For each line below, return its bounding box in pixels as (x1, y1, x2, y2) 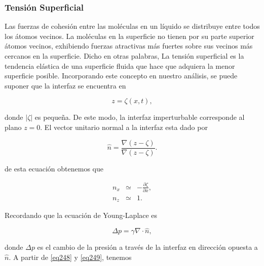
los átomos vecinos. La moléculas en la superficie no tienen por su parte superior (5, 30, 254, 41)
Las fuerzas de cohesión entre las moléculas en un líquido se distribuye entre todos (5, 21, 260, 31)
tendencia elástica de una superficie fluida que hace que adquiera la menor (5, 60, 235, 71)
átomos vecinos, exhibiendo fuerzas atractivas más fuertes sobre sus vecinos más (5, 40, 253, 51)
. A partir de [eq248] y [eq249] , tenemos (9, 251, 132, 262)
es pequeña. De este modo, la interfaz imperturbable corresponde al (34, 112, 245, 122)
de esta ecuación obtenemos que (5, 163, 103, 173)
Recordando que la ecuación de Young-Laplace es (5, 210, 158, 220)
